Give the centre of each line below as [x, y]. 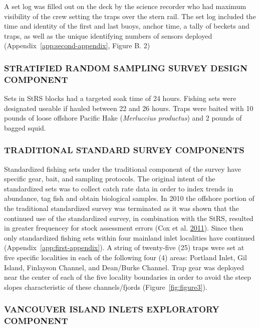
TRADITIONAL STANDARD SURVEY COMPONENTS [124, 150]
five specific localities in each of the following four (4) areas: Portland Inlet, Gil [125, 257]
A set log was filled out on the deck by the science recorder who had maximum [125, 6]
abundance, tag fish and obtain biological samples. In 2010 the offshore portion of [129, 198]
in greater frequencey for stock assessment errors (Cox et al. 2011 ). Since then [124, 228]
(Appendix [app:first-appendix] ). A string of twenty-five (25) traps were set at [124, 247]
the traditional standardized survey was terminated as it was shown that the [121, 208]
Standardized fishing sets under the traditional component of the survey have [123, 169]
